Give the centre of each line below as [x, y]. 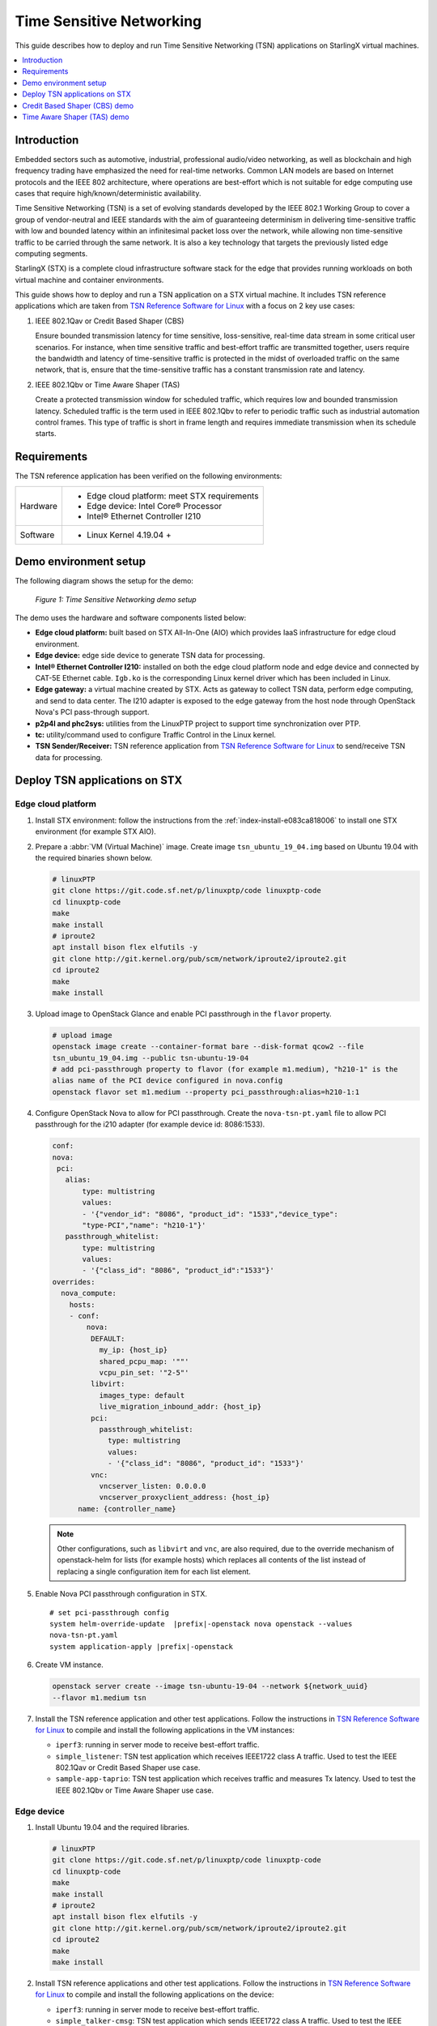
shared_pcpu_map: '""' [144, 1361]
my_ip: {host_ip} [134, 1350]
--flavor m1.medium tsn [100, 1697]
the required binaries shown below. [94, 858]
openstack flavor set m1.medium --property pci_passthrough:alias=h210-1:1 [206, 1092]
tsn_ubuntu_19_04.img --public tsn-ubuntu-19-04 [151, 1058]
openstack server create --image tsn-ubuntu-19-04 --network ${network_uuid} [210, 1686]
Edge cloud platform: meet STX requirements [172, 496]
